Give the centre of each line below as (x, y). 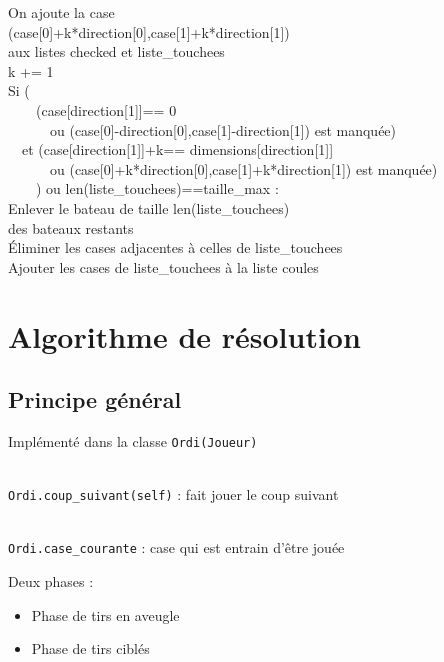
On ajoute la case (61, 12)
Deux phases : (51, 581)
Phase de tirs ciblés (90, 648)
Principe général (95, 399)
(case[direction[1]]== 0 (106, 109)
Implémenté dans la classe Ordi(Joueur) (133, 440)
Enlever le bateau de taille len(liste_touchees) (149, 207)
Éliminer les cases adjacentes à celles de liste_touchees (175, 247)
